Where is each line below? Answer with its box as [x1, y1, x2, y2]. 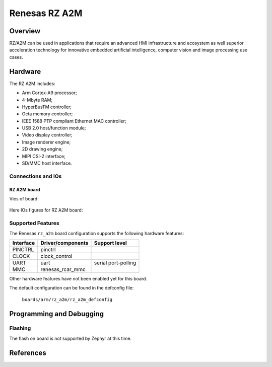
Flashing [9, 325, 31, 332]
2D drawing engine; [22, 146, 63, 152]
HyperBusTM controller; [22, 104, 72, 110]
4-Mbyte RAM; [22, 97, 53, 103]
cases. [9, 54, 23, 60]
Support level [94, 239, 127, 246]
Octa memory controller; [22, 111, 73, 117]
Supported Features [9, 219, 60, 227]
